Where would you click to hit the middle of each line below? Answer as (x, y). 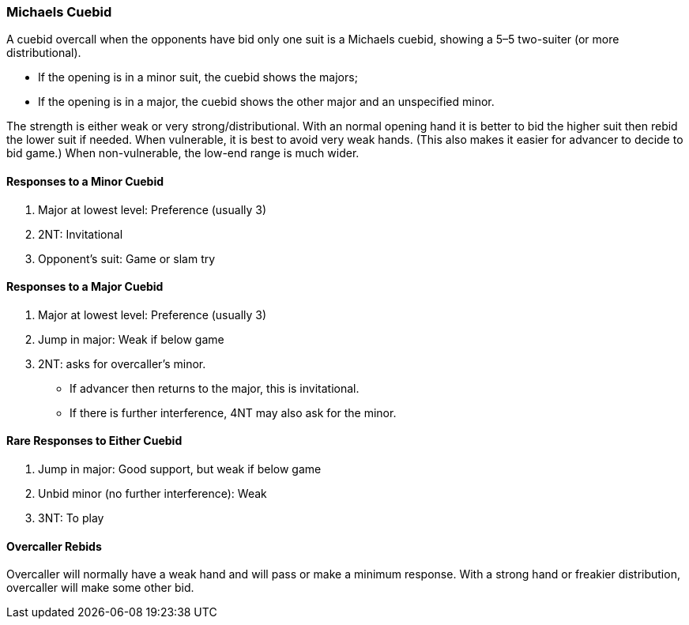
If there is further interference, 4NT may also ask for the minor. (233, 412)
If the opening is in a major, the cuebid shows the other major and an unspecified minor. (266, 102)
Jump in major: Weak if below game (131, 339)
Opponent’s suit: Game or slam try (127, 258)
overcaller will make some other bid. (100, 588)
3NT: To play (71, 518)
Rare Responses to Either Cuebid (94, 441)
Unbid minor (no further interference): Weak (152, 494)
